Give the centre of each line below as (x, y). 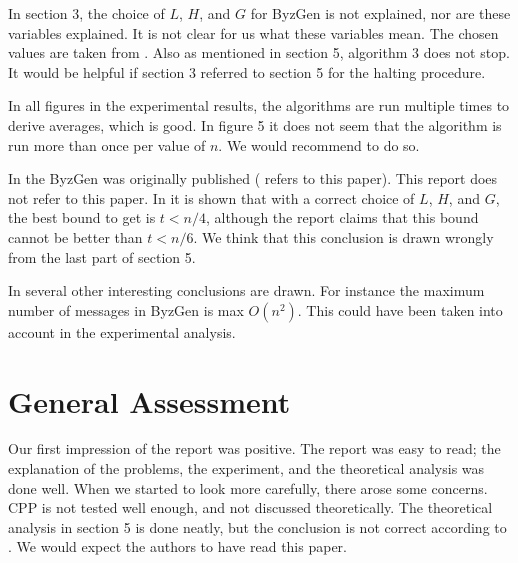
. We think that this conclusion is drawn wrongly (343, 236)
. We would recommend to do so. (319, 144)
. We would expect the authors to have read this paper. (177, 546)
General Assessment (149, 400)
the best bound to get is (82, 217)
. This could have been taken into (400, 309)
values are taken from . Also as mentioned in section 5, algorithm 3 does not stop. (259, 52)
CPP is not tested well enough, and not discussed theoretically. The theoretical (250, 507)
